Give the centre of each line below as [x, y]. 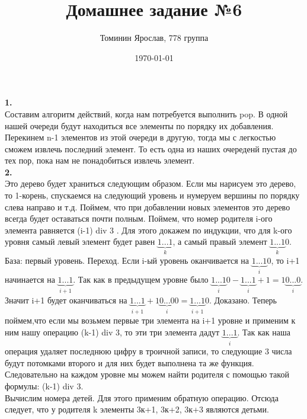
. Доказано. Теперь [243, 300]
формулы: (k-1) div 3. [44, 386]
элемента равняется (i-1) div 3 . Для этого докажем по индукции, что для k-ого [148, 230]
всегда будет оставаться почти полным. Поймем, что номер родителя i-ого [139, 218]
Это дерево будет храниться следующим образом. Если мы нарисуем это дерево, [151, 183]
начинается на [30, 279]
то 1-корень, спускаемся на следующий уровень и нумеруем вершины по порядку [152, 195]
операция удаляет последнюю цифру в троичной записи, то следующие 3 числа [148, 351]
